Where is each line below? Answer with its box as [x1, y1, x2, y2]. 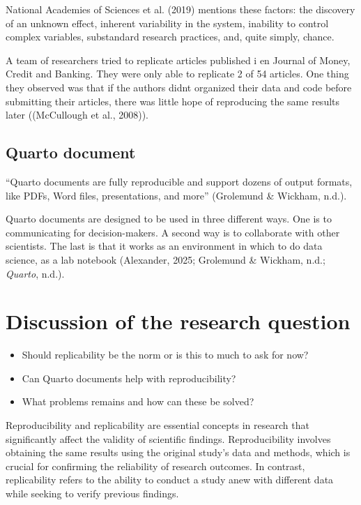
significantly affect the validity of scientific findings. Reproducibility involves [6, 431, 331, 446]
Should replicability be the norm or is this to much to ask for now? [22, 347, 309, 362]
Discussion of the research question [6, 307, 351, 336]
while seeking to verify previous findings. [6, 485, 179, 500]
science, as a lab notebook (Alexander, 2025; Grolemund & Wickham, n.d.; [6, 252, 325, 266]
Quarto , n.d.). [6, 266, 65, 280]
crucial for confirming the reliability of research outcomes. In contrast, [6, 458, 305, 473]
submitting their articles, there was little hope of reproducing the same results [6, 93, 340, 108]
